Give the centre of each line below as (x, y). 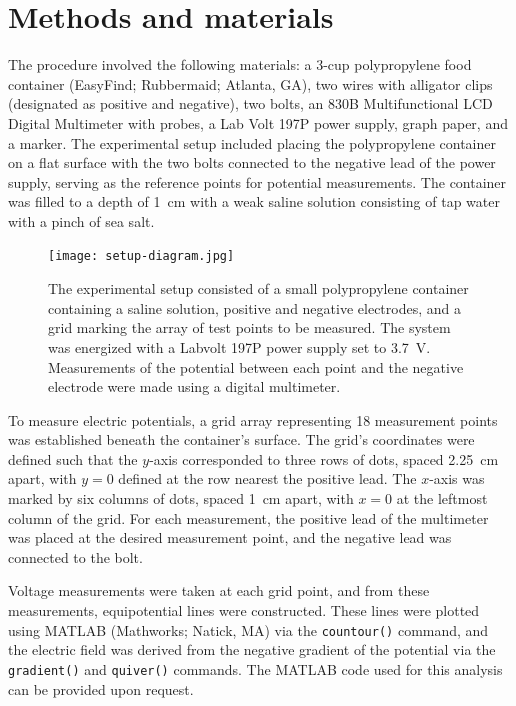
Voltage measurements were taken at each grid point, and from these (219, 590)
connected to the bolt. (75, 556)
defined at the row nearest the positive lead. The (267, 478)
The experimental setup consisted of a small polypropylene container (258, 288)
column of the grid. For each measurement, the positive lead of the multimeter (248, 517)
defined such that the (73, 458)
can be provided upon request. (101, 688)
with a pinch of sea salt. (81, 220)
